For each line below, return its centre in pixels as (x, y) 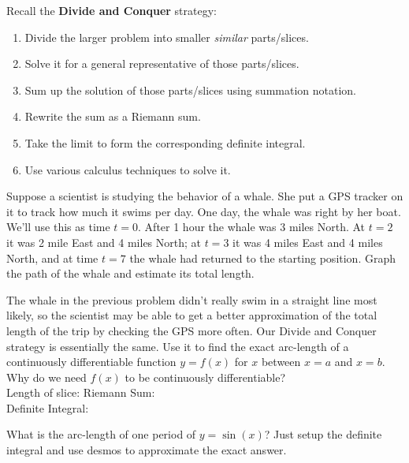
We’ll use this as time (58, 227)
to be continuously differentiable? (205, 377)
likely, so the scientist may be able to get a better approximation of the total (192, 315)
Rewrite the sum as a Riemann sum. (113, 116)
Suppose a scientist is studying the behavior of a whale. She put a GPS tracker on (205, 196)
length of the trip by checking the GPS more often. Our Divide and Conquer (191, 330)
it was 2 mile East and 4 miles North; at (104, 242)
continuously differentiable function (91, 362)
